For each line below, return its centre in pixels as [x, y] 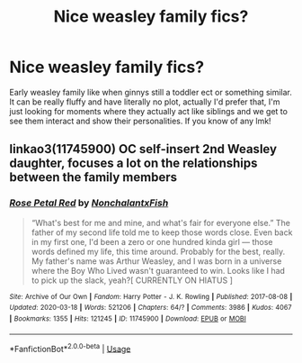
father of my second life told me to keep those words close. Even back [162, 232]
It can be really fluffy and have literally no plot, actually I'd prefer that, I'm [145, 102]
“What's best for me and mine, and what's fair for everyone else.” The [160, 222]
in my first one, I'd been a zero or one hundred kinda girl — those [152, 241]
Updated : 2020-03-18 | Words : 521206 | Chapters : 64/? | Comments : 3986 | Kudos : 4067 [151, 308]
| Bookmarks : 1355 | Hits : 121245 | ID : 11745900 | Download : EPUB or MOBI [128, 318]
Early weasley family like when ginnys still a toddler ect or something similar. [151, 92]
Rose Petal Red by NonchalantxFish [89, 203]
